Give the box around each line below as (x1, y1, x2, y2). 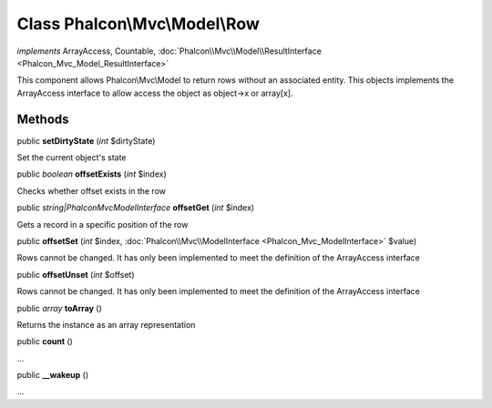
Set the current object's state (16, 152, 127, 163)
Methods (16, 111, 69, 127)
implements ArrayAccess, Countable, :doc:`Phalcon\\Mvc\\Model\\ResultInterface (16, 46, 323, 56)
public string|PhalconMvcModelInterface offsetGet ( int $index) (16, 202, 255, 213)
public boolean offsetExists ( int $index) (16, 168, 168, 179)
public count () (16, 336, 73, 347)
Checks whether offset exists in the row (16, 185, 167, 196)
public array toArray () (16, 302, 102, 313)
